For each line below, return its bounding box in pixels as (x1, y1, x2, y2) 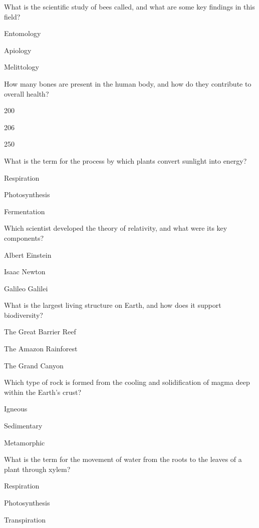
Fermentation (4, 206, 45, 216)
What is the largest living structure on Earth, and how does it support (4, 300, 221, 310)
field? (4, 11, 21, 22)
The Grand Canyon (4, 360, 64, 370)
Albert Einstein (4, 249, 52, 260)
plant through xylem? (4, 463, 71, 474)
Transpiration (4, 514, 46, 524)
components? (4, 232, 44, 243)
